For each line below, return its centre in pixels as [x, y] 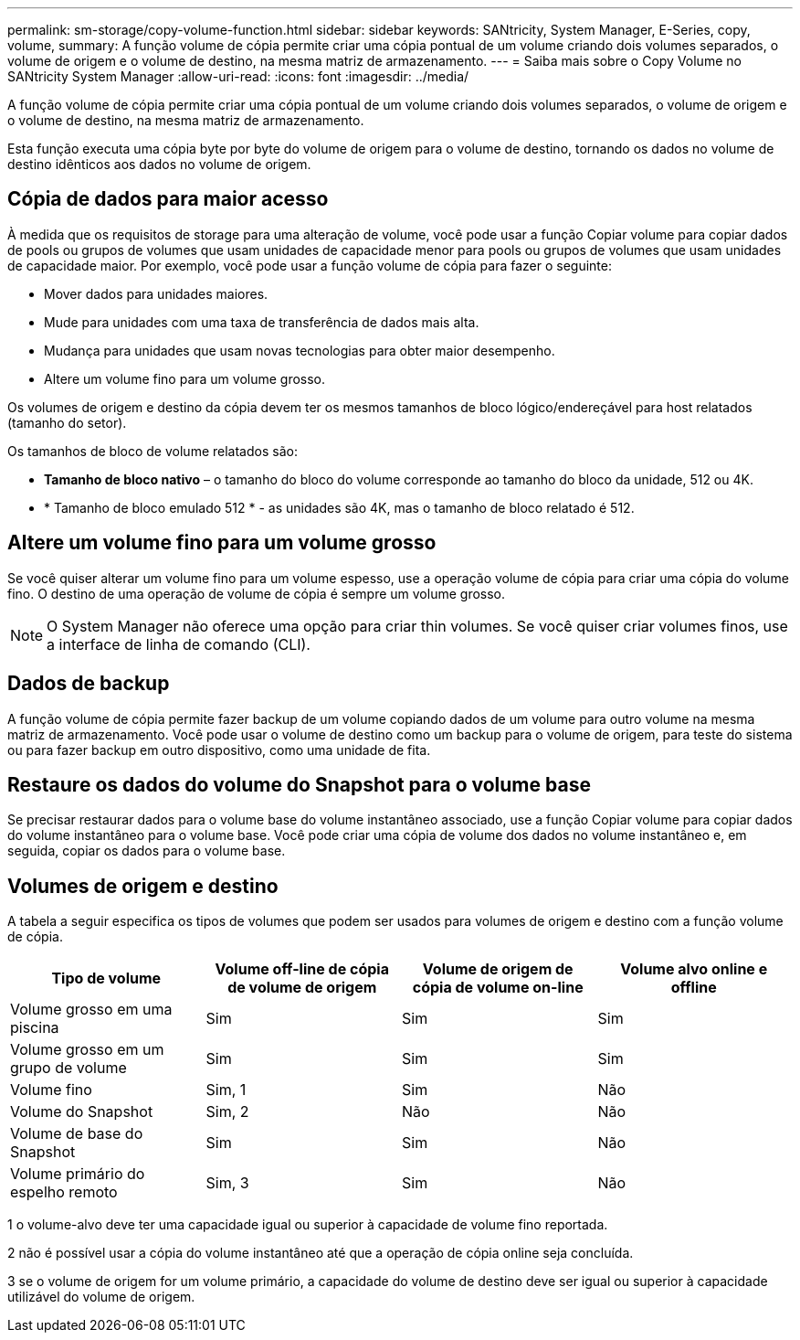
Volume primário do [78, 1174]
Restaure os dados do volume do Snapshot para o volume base [299, 784]
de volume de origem [302, 988]
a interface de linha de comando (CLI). [179, 644]
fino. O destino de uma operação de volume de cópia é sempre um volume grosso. [257, 593]
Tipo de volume [106, 978]
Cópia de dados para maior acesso [168, 199]
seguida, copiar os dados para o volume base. [147, 851]
